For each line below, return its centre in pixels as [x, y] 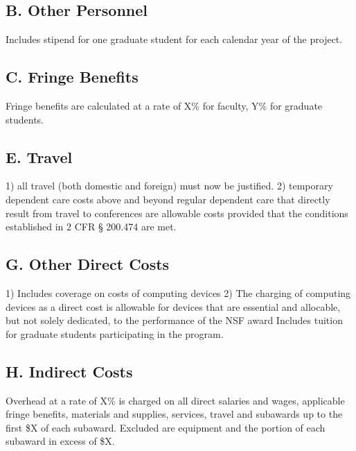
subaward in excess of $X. [60, 441]
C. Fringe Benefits [72, 77]
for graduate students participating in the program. [115, 333]
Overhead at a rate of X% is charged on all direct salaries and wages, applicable [175, 400]
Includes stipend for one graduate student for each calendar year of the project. [174, 39]
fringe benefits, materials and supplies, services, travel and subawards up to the [174, 414]
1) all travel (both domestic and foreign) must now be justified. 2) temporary [169, 186]
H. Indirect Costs [69, 371]
